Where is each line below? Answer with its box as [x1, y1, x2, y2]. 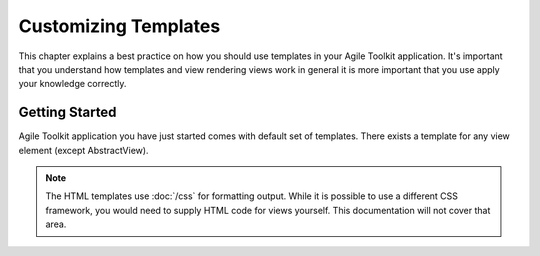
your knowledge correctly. [18, 78, 127, 90]
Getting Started [18, 104, 117, 121]
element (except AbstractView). [18, 144, 149, 156]
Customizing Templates [18, 15, 221, 37]
